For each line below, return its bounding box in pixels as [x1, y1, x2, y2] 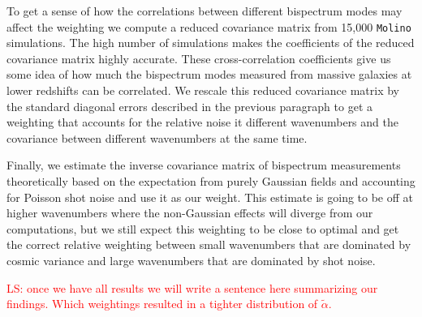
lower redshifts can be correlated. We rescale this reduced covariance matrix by [6, 82, 399, 99]
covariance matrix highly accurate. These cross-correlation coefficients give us [6, 49, 391, 66]
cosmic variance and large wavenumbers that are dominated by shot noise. [6, 251, 376, 268]
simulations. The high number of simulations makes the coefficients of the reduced [6, 34, 415, 51]
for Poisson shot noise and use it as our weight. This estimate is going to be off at [6, 188, 414, 205]
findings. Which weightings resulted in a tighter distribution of [6, 295, 318, 312]
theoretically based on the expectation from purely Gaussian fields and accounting [6, 173, 416, 189]
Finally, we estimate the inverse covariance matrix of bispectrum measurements [6, 156, 401, 173]
